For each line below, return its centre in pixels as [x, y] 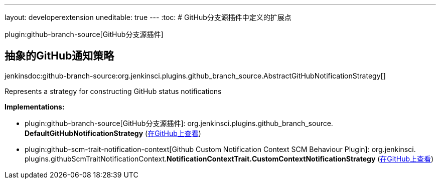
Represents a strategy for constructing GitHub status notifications [113, 91]
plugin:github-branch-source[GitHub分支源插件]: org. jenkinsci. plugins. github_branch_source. [179, 123]
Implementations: [35, 106]
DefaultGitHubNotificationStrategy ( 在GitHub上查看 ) [113, 133]
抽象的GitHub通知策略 [59, 56]
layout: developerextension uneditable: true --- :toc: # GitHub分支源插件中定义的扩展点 [148, 17]
